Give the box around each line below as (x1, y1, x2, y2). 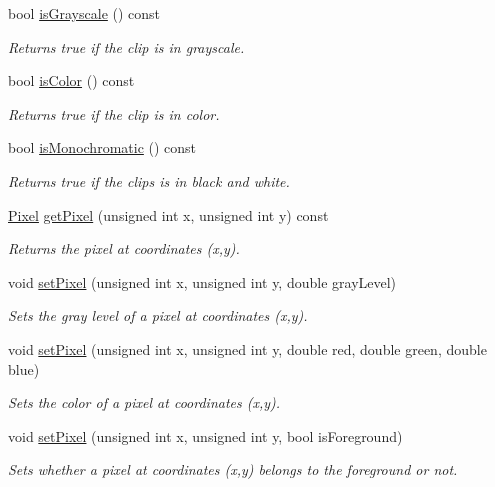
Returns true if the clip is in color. (8, 103, 220, 124)
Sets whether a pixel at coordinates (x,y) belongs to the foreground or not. (8, 459, 458, 480)
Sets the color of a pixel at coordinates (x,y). (8, 392, 281, 413)
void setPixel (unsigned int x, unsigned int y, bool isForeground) (8, 425, 403, 446)
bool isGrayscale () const (8, 3, 161, 23)
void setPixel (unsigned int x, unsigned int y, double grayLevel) (8, 271, 397, 292)
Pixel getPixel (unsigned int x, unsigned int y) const (8, 204, 329, 225)
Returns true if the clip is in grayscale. (8, 36, 245, 57)
